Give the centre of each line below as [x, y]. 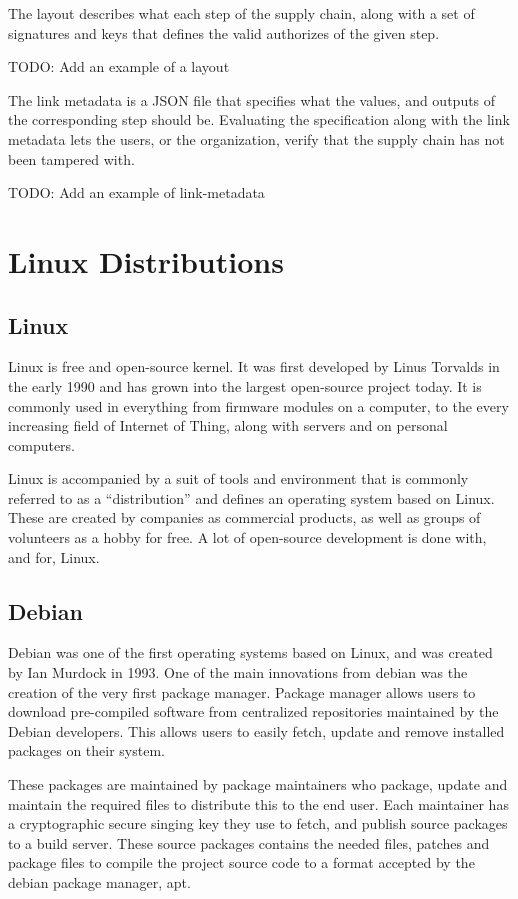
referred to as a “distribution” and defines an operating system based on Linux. [251, 497]
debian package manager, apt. [99, 882]
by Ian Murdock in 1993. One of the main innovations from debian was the [238, 672]
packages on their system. [86, 750]
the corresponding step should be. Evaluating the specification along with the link [259, 119]
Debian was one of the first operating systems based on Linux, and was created [250, 652]
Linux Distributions [146, 260]
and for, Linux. [54, 556]
